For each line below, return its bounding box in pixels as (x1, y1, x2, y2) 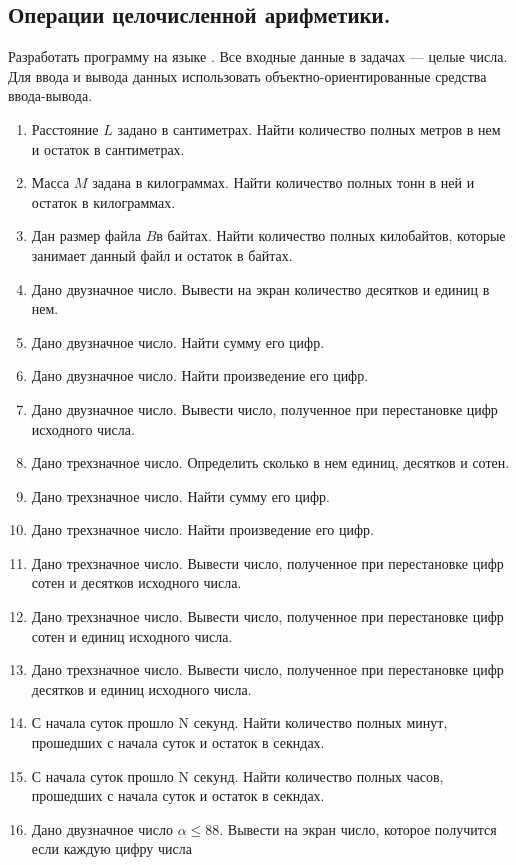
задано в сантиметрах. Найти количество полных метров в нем (117, 118, 501, 139)
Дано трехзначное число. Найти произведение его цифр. (31, 519, 374, 540)
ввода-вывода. (8, 85, 93, 106)
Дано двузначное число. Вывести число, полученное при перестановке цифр (31, 398, 498, 419)
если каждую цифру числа (31, 838, 192, 859)
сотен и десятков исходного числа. (31, 572, 242, 593)
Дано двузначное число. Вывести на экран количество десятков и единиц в (31, 278, 490, 299)
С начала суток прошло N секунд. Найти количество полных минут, (31, 712, 448, 733)
